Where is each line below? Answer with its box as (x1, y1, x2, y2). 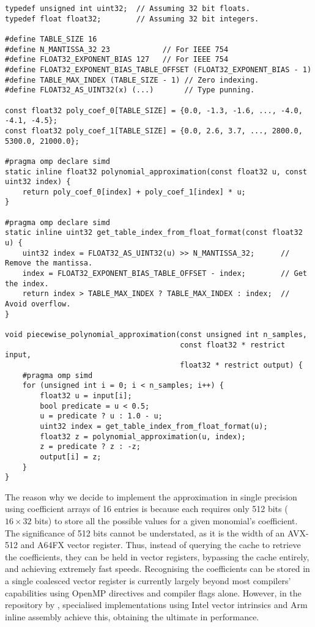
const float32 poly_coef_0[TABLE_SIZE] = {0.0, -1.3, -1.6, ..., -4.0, (5, 106, 303, 115)
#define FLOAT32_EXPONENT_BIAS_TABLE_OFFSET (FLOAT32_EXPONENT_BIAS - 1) (5, 65, 312, 74)
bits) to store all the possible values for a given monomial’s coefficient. (34, 514, 298, 527)
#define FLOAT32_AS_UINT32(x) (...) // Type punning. (5, 86, 255, 95)
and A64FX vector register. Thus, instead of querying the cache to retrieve (20, 538, 301, 551)
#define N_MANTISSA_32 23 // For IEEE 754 (5, 45, 229, 54)
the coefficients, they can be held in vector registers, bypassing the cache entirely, (5, 550, 309, 563)
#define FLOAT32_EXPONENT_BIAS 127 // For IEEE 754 (5, 55, 229, 64)
